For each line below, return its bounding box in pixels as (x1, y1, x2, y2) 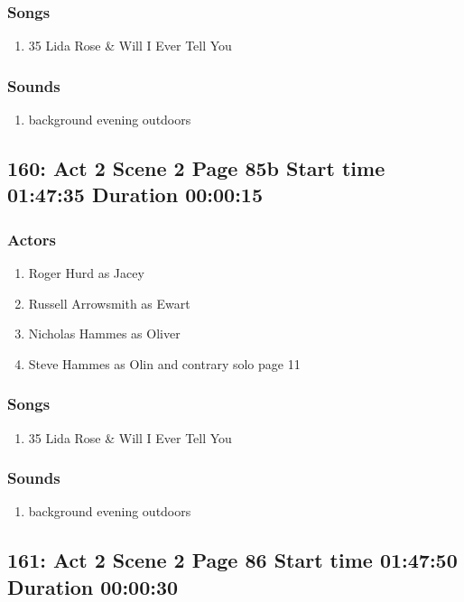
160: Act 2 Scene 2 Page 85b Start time (7, 154, 385, 182)
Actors (7, 227, 56, 250)
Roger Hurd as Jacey (28, 264, 144, 282)
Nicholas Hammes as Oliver (28, 324, 181, 343)
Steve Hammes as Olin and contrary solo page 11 (28, 354, 301, 373)
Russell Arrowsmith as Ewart (28, 293, 190, 312)
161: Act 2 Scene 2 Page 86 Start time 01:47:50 (7, 546, 458, 574)
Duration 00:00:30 (7, 572, 179, 600)
